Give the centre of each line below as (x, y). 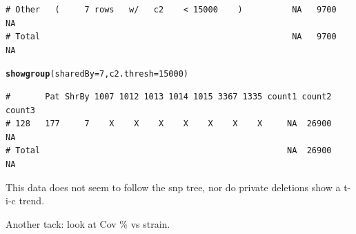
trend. (32, 201)
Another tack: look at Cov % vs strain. (88, 223)
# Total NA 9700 (171, 37)
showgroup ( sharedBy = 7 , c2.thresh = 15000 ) (97, 74)
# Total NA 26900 (169, 151)
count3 (20, 110)
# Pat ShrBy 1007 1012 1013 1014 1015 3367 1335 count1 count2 (169, 97)
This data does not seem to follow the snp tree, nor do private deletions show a (173, 187)
